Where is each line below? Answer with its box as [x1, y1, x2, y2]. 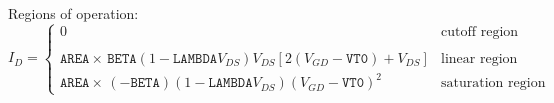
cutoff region [441, 25, 519, 40]
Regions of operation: [8, 2, 139, 23]
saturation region [441, 76, 546, 91]
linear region [441, 51, 518, 66]
